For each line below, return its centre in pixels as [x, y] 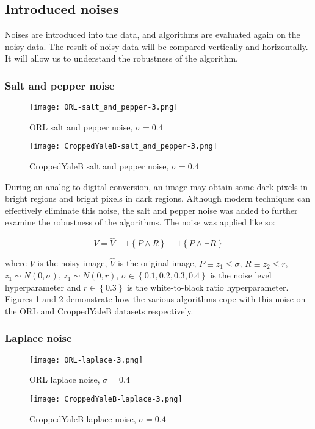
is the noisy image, [72, 263]
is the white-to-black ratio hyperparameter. [208, 287]
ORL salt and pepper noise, [81, 126]
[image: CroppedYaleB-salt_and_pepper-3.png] [123, 147]
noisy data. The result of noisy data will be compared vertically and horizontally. [157, 46]
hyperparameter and [43, 287]
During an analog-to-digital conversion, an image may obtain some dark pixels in [157, 186]
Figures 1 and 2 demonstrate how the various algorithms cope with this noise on [155, 299]
